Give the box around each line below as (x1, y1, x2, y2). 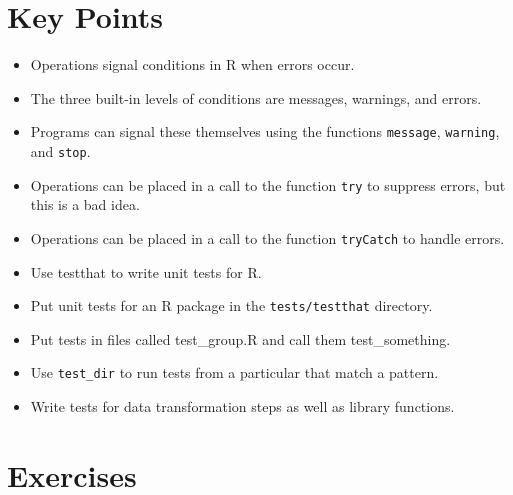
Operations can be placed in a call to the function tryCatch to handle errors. (30, 227, 505, 248)
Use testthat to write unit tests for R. (30, 261, 262, 282)
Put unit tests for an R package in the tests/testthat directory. (30, 295, 433, 316)
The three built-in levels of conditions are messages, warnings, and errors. (30, 87, 482, 108)
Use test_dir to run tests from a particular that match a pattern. (30, 362, 439, 383)
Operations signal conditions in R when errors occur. (30, 54, 355, 75)
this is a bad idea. (30, 194, 140, 215)
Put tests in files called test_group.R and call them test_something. (30, 328, 451, 349)
